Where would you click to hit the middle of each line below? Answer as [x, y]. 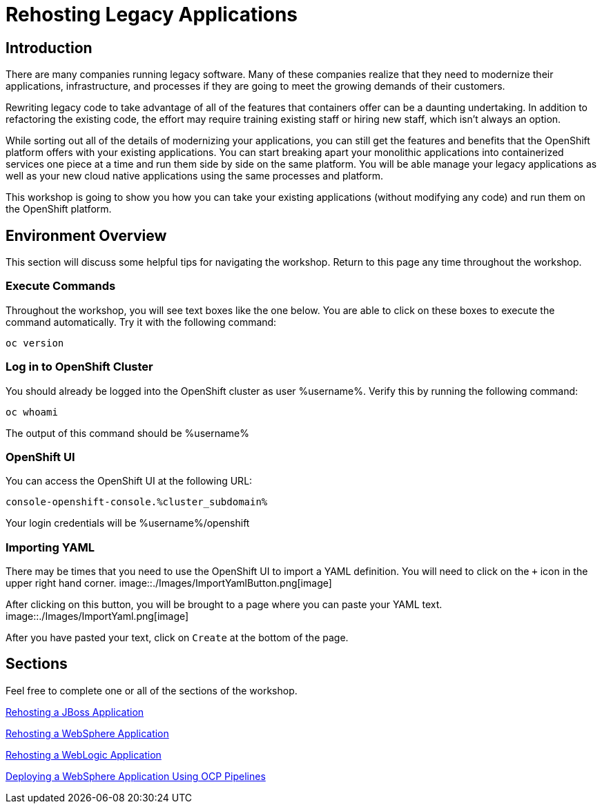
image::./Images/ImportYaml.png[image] [97, 616]
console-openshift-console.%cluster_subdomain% [137, 502]
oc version [35, 343]
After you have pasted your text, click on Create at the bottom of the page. [177, 638]
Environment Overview [86, 235]
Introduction [49, 48]
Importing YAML [50, 547]
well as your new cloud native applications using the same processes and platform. [194, 176]
